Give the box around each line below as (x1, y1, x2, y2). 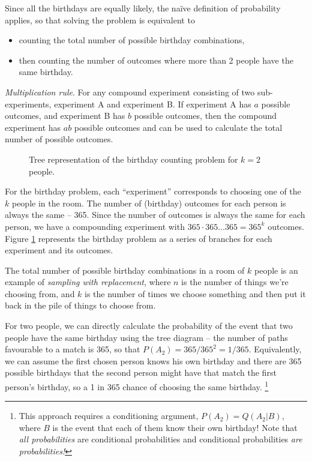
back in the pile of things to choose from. (5, 299, 156, 312)
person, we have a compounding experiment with (5, 220, 185, 232)
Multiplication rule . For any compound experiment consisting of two (5, 85, 255, 98)
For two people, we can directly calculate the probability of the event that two (5, 319, 293, 332)
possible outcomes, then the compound (134, 109, 277, 122)
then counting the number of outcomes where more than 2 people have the (19, 53, 293, 66)
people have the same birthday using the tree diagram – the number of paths (5, 331, 288, 343)
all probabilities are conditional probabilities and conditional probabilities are (19, 433, 302, 445)
